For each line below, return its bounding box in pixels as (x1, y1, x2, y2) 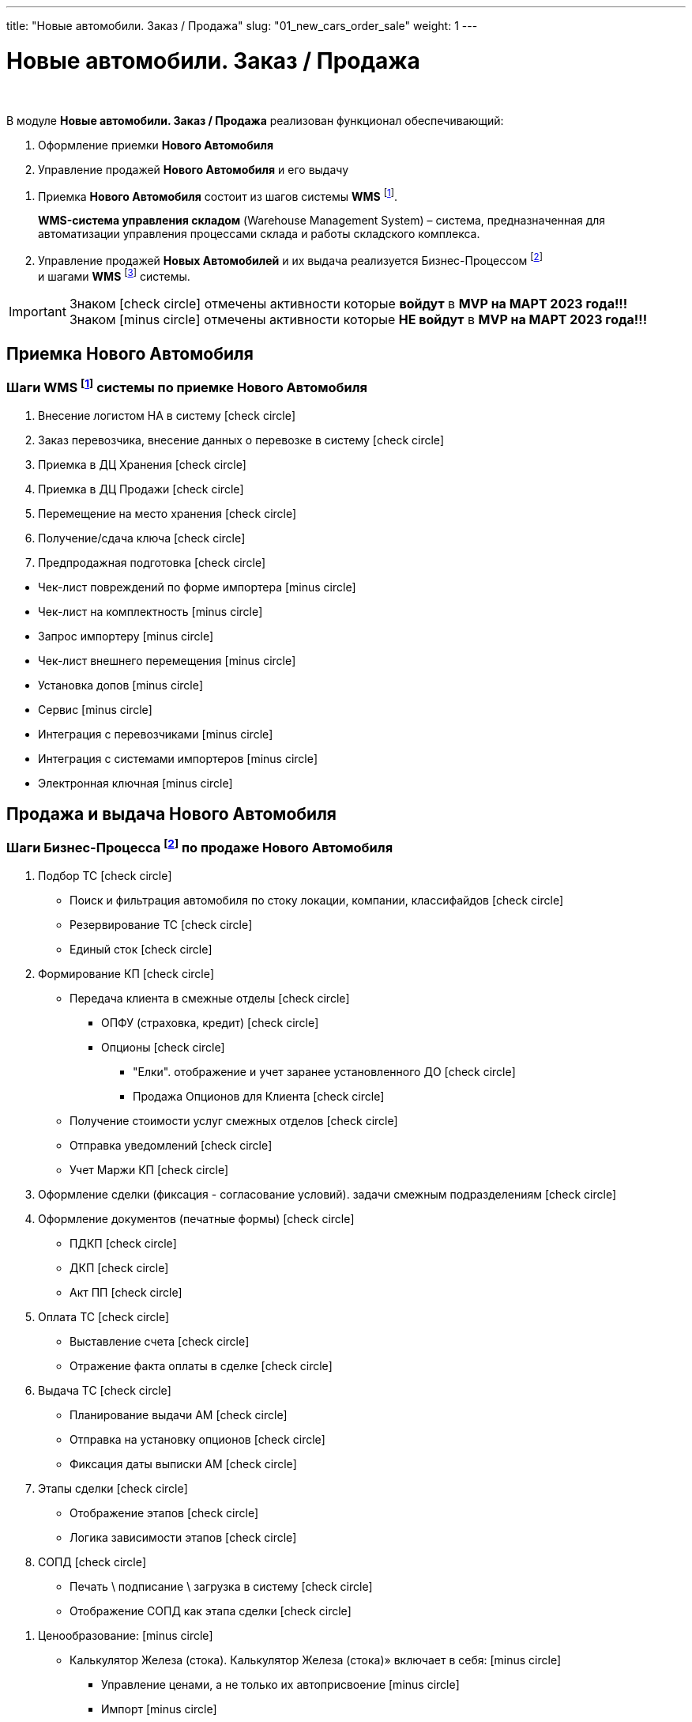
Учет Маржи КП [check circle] (70, 1162, 229, 1176)
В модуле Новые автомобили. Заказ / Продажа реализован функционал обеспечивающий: (6, 113, 504, 127)
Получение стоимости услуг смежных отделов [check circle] (70, 1113, 398, 1127)
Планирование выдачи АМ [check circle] (70, 1407, 288, 1422)
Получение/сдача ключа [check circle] (38, 531, 246, 546)
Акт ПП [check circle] (70, 1285, 182, 1299)
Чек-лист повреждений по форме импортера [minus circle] (38, 580, 356, 595)
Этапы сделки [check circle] (38, 1481, 188, 1495)
